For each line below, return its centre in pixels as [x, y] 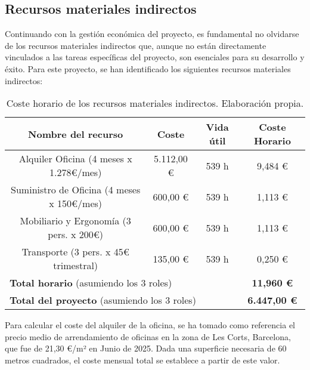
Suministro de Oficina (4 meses [76, 190]
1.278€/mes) [75, 172]
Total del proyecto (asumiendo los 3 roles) [103, 300]
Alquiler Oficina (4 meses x [75, 159]
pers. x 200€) [76, 235]
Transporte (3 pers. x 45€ [75, 252]
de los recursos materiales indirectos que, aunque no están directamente [136, 45]
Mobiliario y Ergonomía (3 [75, 221]
